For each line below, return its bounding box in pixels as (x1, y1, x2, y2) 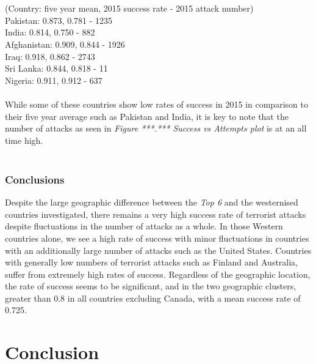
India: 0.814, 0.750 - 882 (5, 26, 95, 39)
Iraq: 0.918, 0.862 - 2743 (5, 50, 95, 62)
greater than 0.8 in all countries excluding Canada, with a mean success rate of (5, 291, 301, 304)
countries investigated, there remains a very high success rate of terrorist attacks (5, 207, 306, 220)
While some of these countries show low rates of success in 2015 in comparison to (5, 97, 308, 110)
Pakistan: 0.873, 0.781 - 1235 (5, 13, 113, 26)
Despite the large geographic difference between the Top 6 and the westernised (5, 196, 298, 209)
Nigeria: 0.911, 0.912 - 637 (5, 73, 102, 86)
